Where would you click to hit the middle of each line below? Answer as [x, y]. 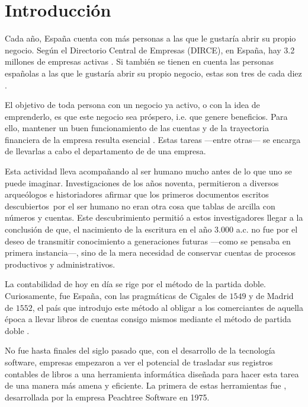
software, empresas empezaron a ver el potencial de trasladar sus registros [139, 362]
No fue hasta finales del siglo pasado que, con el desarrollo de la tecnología [140, 350]
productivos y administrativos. [60, 264]
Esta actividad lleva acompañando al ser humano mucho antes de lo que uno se [148, 171]
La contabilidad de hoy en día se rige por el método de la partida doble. [136, 284]
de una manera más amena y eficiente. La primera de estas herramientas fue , [146, 385]
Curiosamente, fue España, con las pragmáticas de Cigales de [116, 295]
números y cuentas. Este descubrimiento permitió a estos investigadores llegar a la [154, 217]
